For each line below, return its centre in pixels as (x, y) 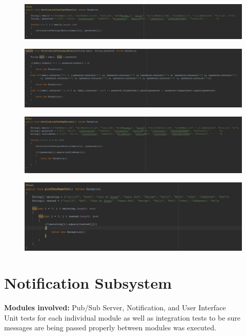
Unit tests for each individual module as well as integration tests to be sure (122, 317)
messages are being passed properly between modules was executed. (110, 328)
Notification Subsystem (88, 283)
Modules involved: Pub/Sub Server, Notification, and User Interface (115, 307)
